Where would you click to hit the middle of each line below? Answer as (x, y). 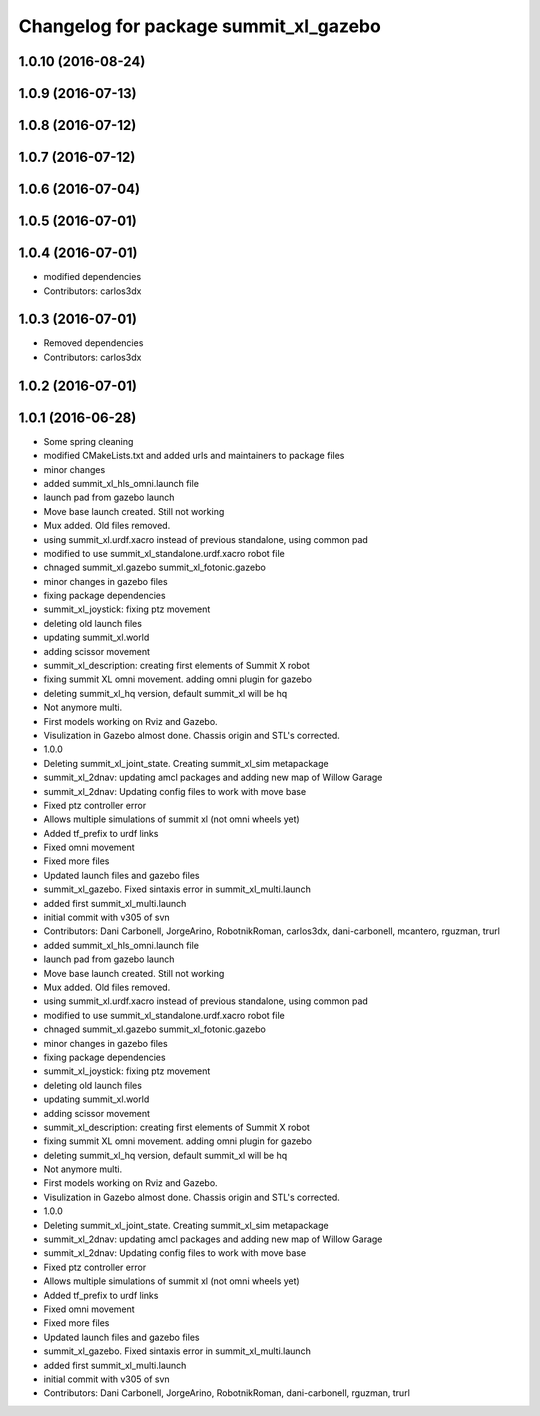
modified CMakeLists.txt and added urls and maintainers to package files (194, 456)
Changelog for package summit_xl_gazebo (200, 26)
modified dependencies (92, 277)
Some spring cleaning (88, 441)
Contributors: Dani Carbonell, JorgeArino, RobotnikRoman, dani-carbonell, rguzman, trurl (226, 1393)
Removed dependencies (93, 343)
